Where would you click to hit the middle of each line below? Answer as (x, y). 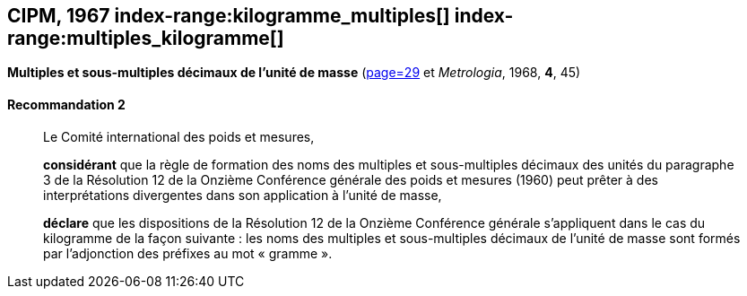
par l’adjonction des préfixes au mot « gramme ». (188, 253)
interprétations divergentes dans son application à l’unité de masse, (243, 195)
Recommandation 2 (66, 105)
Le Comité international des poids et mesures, (179, 136)
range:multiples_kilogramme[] (146, 38)
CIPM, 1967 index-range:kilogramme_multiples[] (229, 16)
